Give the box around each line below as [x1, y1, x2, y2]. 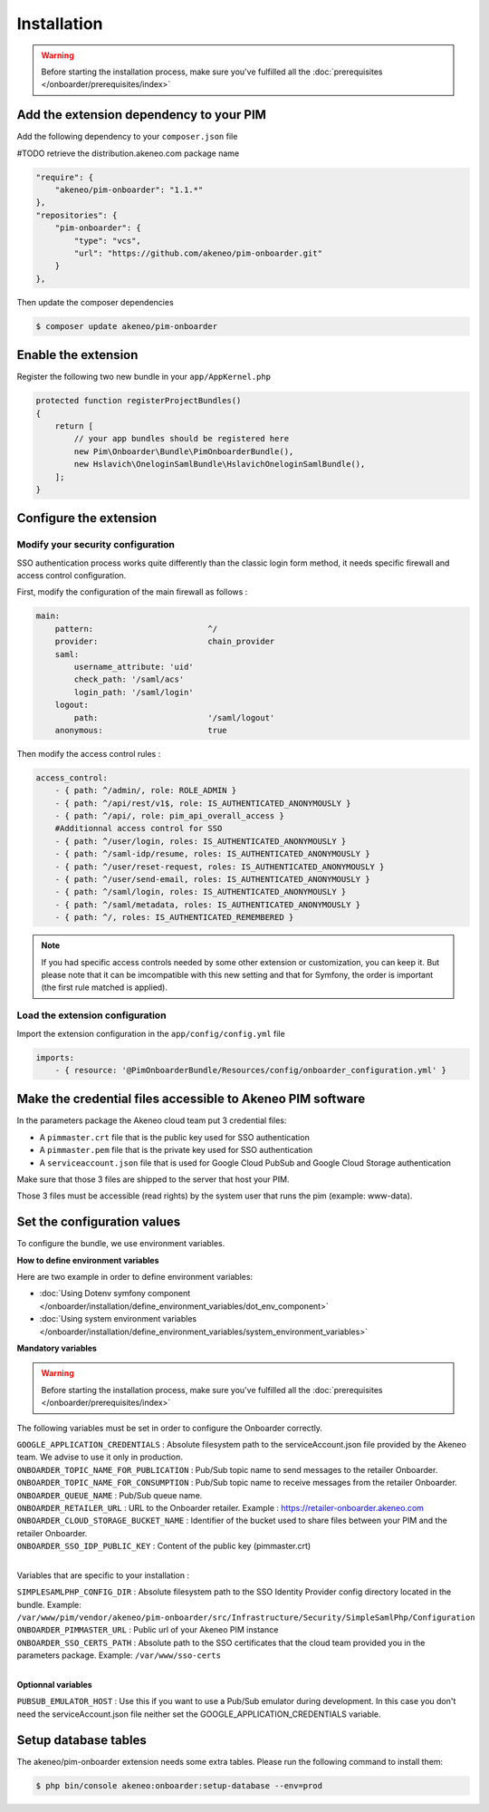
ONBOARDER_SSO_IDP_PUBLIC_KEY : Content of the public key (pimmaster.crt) [16, 1541, 312, 1552]
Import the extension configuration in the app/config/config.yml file [16, 1028, 285, 1039]
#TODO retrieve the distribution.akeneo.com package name [16, 148, 240, 159]
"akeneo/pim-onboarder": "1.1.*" [54, 185, 204, 195]
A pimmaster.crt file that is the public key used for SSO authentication [39, 1131, 310, 1142]
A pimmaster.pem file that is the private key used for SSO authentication [39, 1145, 313, 1156]
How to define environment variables [16, 1255, 159, 1265]
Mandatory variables [16, 1342, 97, 1353]
